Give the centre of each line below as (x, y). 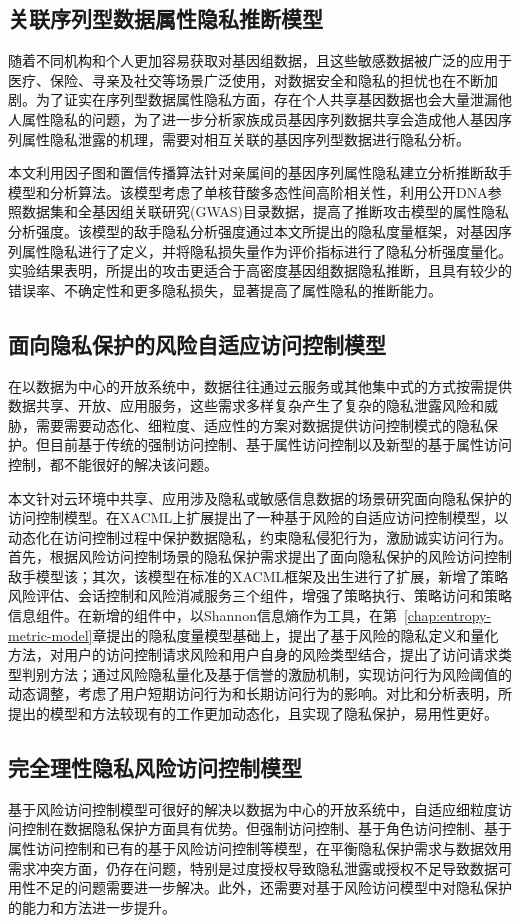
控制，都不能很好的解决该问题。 (113, 463)
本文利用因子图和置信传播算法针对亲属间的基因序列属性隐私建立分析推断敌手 (260, 172)
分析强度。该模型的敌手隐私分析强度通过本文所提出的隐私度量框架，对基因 (253, 230)
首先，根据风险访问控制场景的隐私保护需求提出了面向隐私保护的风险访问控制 (260, 556)
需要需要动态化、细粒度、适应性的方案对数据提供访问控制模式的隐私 (259, 424)
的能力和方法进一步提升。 (92, 906)
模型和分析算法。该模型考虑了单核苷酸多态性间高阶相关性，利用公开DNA (248, 191)
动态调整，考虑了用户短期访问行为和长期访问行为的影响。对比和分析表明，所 (260, 693)
